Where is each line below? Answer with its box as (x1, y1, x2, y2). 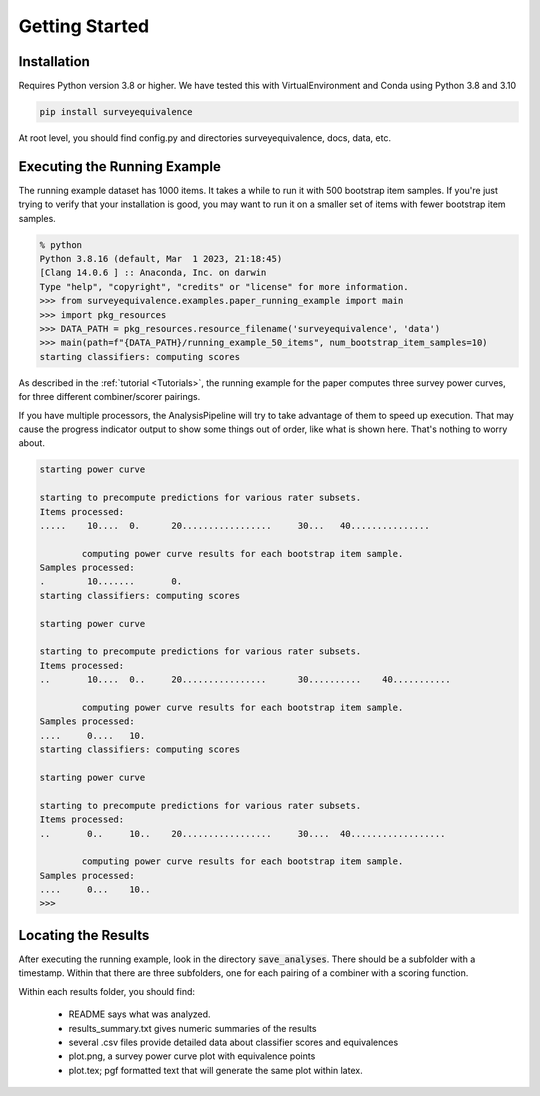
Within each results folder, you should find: (18, 985, 195, 997)
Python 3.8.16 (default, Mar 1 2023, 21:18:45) (39, 253, 283, 265)
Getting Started (18, 15, 150, 37)
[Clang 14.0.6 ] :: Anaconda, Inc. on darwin (39, 267, 267, 279)
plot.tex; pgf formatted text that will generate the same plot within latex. (68, 1064, 364, 1076)
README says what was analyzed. (68, 1008, 211, 1020)
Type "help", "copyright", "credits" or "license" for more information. (39, 281, 409, 292)
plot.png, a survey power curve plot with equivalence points (68, 1050, 316, 1062)
